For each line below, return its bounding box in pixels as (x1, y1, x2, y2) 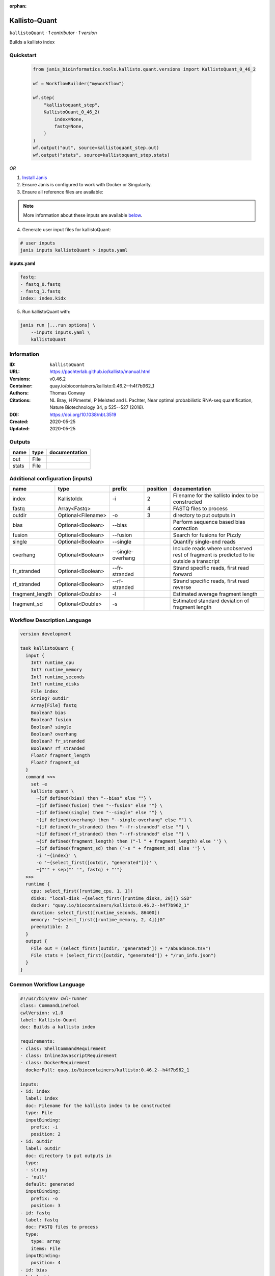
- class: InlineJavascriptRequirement (20, 1053, 117, 1059)
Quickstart (9, 52, 37, 59)
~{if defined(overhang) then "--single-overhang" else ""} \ (36, 817, 193, 823)
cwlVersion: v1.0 (20, 1010, 64, 1016)
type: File (25, 1110, 53, 1116)
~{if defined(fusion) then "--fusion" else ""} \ (36, 802, 163, 808)
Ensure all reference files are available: (22, 189, 104, 195)
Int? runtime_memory (31, 667, 82, 673)
